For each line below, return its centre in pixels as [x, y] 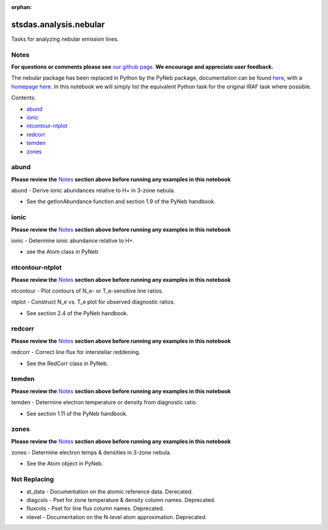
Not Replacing [32, 479]
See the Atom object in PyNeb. [65, 464]
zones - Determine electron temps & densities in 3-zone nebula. [91, 453]
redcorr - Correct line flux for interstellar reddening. [76, 352]
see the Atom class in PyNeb [62, 252]
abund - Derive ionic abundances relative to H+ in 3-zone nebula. [93, 190]
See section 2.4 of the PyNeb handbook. [77, 313]
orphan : [22, 7]
